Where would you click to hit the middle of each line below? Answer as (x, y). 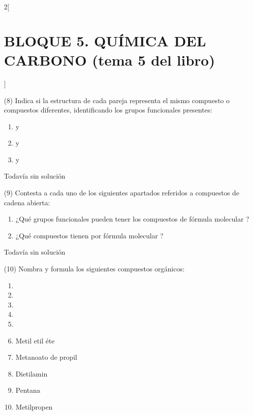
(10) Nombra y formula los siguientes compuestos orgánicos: (94, 269)
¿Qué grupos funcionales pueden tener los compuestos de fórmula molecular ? (132, 219)
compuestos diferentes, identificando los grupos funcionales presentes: (108, 110)
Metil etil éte (35, 340)
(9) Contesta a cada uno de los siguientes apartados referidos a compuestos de (122, 193)
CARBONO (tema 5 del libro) (110, 59)
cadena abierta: (27, 202)
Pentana (28, 390)
